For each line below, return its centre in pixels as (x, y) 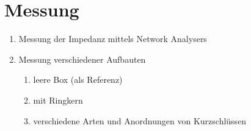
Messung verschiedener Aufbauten (82, 59)
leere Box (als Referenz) (78, 80)
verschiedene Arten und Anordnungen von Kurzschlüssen (140, 120)
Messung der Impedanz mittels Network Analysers (113, 39)
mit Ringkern (58, 100)
